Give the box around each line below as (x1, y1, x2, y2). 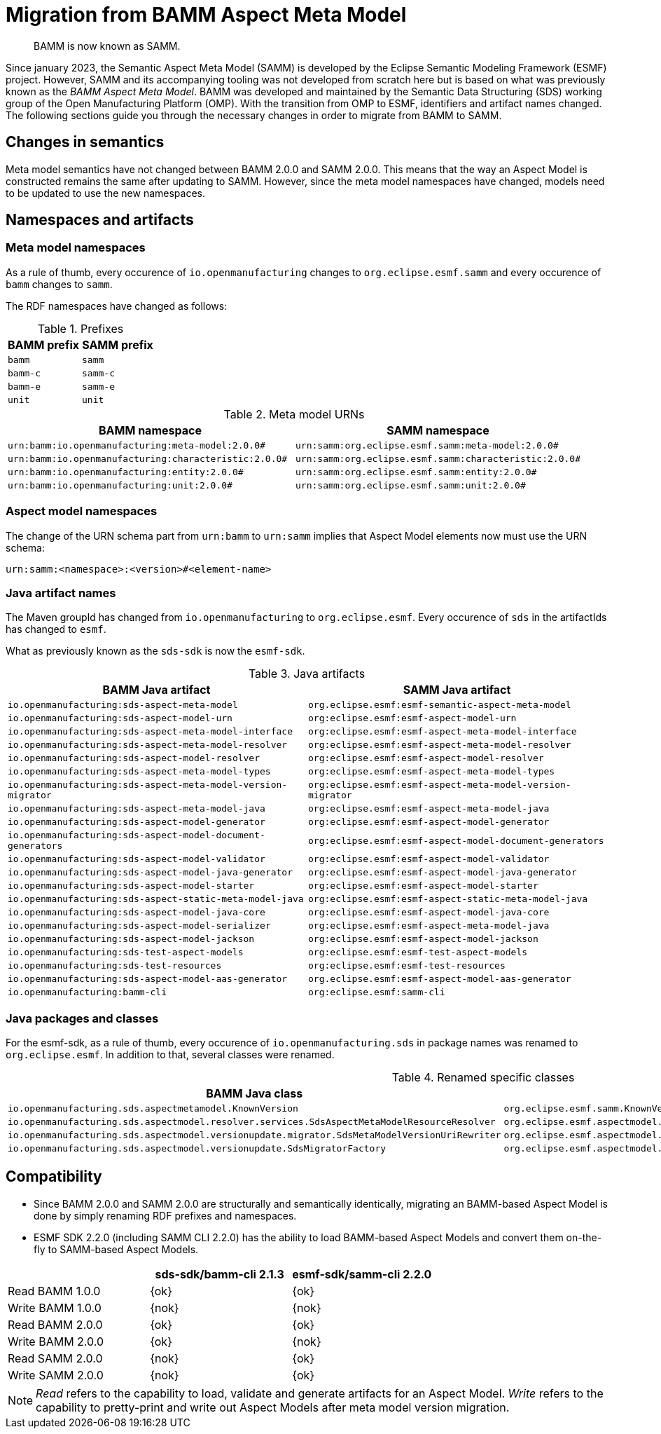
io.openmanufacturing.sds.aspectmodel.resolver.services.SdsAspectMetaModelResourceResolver (8, 1117, 496, 1128)
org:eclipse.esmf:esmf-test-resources (308, 960, 506, 971)
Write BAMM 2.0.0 (8, 1334, 104, 1348)
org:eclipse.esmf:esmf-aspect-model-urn (308, 713, 517, 724)
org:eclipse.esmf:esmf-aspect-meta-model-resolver (308, 739, 571, 751)
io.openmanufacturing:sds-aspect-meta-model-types (8, 766, 271, 777)
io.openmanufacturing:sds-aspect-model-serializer (8, 920, 271, 931)
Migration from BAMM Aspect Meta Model (6, 3, 407, 27)
